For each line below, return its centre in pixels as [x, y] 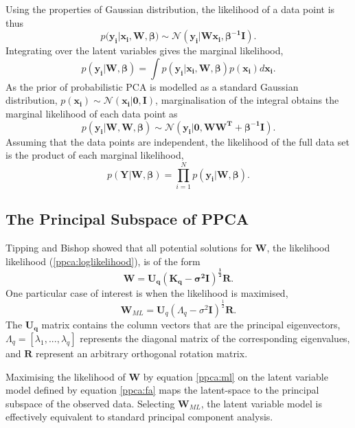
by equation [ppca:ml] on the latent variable [236, 376]
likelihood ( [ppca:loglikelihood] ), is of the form [103, 261]
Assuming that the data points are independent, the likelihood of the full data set [177, 141]
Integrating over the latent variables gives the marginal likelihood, [145, 50]
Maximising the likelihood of [66, 376]
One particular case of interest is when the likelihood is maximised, [147, 292]
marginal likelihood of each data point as [92, 113]
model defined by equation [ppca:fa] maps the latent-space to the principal [162, 390]
